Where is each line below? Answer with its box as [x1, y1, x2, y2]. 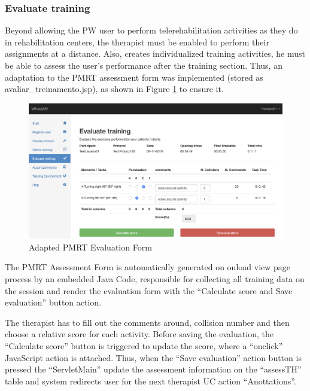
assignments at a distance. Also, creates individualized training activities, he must [5, 47, 305, 60]
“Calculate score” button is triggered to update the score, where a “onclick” [5, 340, 283, 352]
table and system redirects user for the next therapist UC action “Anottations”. [5, 374, 296, 387]
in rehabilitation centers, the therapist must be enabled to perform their [5, 35, 269, 48]
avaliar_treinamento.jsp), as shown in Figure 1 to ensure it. [5, 83, 224, 95]
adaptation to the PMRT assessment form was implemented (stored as [5, 71, 263, 83]
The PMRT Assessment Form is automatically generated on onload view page [5, 261, 291, 273]
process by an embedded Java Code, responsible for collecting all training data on [5, 273, 305, 285]
